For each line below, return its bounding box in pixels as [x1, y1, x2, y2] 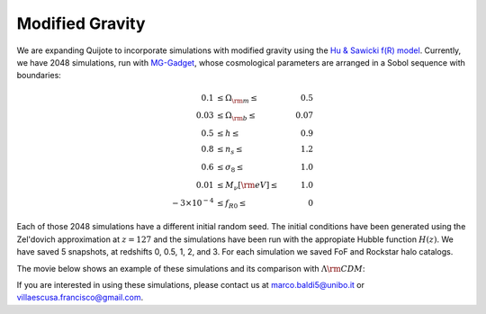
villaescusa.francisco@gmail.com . [16, 292, 144, 303]
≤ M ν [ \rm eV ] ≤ [216, 180, 278, 193]
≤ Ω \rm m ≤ [216, 93, 258, 105]
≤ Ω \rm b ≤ [216, 111, 256, 123]
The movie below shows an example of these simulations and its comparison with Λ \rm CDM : [16, 263, 365, 274]
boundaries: [16, 70, 62, 81]
